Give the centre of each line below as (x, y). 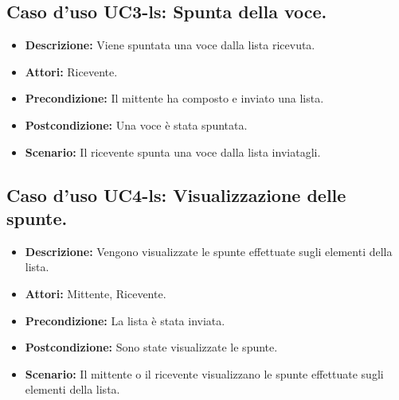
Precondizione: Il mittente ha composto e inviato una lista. (174, 98)
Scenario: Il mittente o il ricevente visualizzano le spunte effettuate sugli (204, 373)
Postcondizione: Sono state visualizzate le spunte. (151, 347)
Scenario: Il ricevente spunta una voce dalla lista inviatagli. (173, 151)
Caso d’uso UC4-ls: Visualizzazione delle (176, 194)
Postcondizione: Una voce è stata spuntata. (136, 124)
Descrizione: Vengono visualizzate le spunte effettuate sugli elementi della (209, 251)
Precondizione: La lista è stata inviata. (125, 320)
